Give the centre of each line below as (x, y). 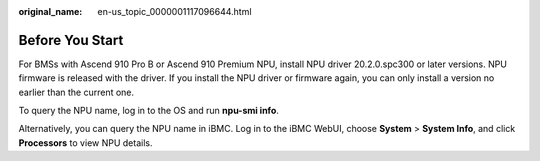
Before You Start (71, 40)
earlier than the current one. (76, 92)
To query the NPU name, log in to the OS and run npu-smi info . (149, 111)
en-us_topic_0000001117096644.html (174, 11)
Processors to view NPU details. (85, 142)
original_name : (50, 11)
